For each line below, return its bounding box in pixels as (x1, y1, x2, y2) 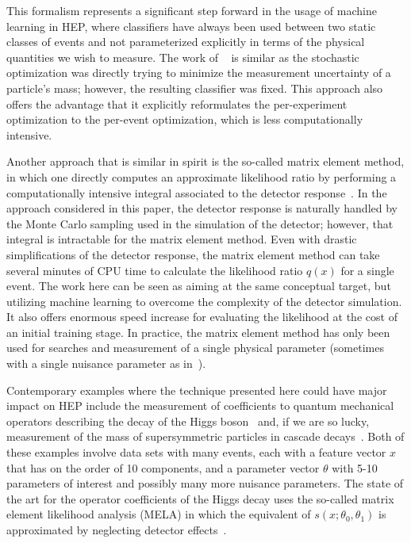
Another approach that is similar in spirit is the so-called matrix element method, (6, 153, 405, 170)
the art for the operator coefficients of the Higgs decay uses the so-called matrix (6, 490, 394, 507)
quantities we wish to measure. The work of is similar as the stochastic (6, 48, 359, 65)
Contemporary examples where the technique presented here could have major (6, 381, 387, 398)
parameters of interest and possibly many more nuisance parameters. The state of (6, 475, 404, 491)
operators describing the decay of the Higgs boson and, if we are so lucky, (6, 412, 370, 429)
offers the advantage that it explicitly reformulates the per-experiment (6, 95, 348, 112)
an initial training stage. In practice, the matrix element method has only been (6, 323, 390, 340)
